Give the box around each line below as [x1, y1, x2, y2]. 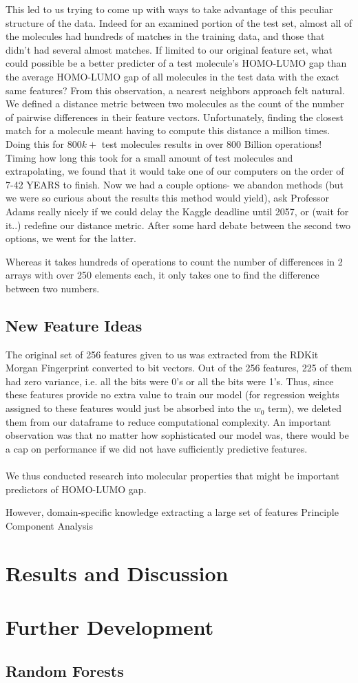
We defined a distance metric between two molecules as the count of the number [6, 96, 344, 111]
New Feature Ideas [6, 314, 143, 336]
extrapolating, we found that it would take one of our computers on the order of [6, 164, 344, 178]
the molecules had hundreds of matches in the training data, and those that [6, 29, 325, 43]
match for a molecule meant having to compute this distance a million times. [6, 123, 330, 138]
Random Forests [6, 660, 124, 681]
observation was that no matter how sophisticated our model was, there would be [6, 428, 349, 442]
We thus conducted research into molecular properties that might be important [6, 468, 340, 483]
